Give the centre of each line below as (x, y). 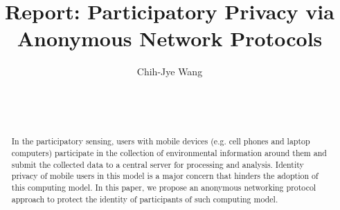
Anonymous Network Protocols (170, 38)
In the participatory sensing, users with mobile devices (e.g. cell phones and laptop (161, 141)
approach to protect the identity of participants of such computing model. (145, 199)
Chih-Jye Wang (170, 71)
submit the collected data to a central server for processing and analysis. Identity (158, 164)
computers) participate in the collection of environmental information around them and (169, 153)
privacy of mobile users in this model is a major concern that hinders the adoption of (165, 176)
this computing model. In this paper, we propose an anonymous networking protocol (164, 188)
